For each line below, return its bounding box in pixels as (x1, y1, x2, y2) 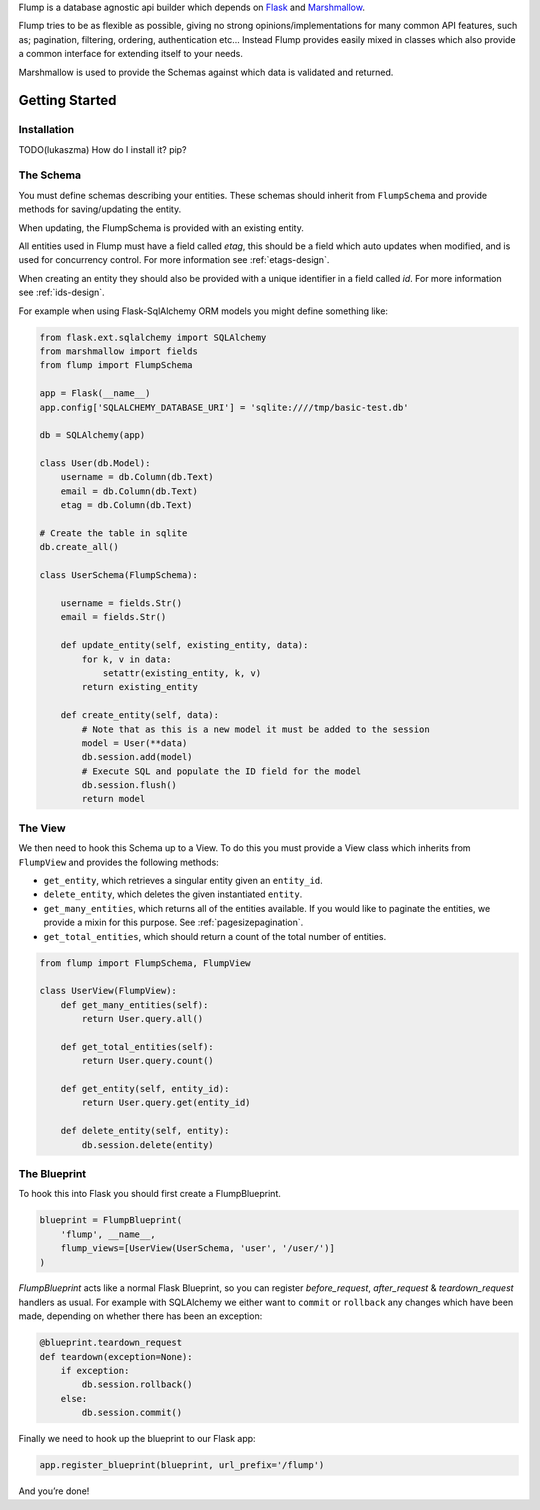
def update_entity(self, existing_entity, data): (60, 640, 309, 651)
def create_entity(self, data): (60, 710, 220, 721)
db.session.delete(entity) (81, 1139, 214, 1150)
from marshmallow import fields (39, 345, 199, 357)
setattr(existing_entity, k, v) (102, 667, 262, 679)
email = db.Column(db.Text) (60, 485, 199, 497)
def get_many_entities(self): (60, 999, 209, 1010)
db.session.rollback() (81, 1379, 194, 1390)
